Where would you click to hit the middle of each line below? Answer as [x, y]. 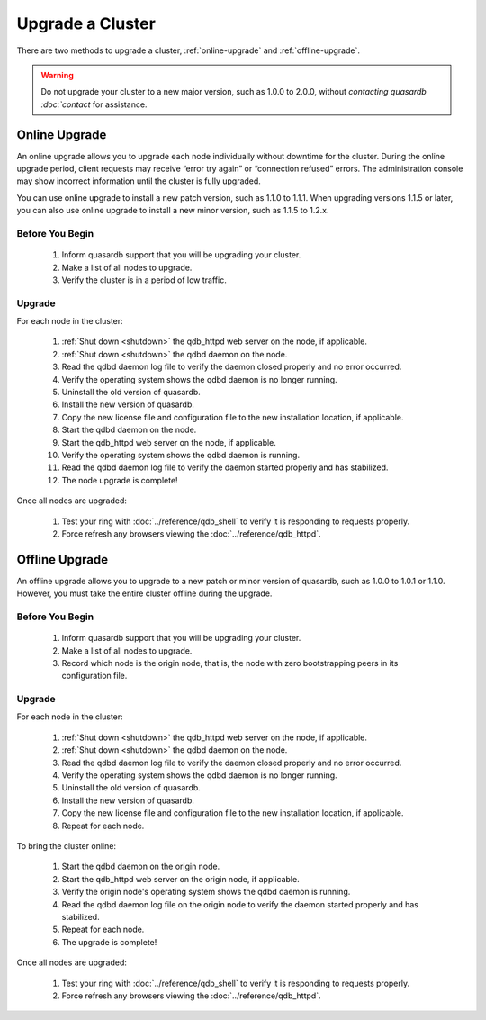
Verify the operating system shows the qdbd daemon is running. [181, 455]
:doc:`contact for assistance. [94, 104]
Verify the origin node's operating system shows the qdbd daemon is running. [206, 892]
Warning [57, 75]
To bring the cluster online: [67, 846]
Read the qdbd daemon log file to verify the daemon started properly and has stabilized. [225, 467]
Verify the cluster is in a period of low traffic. [144, 280]
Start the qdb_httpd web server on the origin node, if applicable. [181, 879]
